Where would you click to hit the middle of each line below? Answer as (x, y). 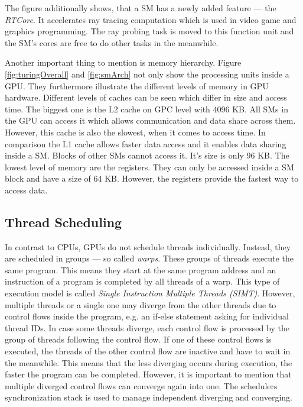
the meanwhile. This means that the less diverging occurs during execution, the (149, 362)
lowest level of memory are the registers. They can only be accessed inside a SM (149, 167)
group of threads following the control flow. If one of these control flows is (138, 339)
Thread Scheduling (63, 222)
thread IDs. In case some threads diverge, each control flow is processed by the (147, 327)
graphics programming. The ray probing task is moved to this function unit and (149, 31)
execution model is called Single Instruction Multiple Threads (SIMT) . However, (150, 293)
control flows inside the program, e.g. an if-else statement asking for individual (147, 316)
